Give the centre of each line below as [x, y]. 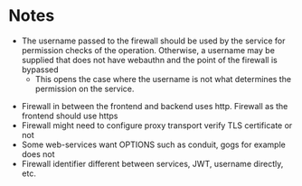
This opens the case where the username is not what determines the [163, 79]
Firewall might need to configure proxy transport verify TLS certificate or [157, 125]
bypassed [40, 70]
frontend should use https [70, 116]
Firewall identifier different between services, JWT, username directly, [152, 163]
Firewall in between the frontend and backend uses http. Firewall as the [155, 106]
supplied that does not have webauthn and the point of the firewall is [149, 60]
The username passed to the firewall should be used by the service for [153, 41]
